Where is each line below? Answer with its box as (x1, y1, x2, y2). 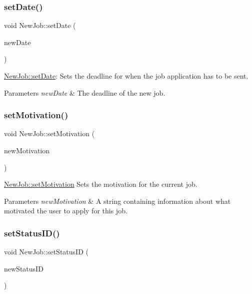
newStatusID (4, 263, 43, 273)
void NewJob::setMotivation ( (4, 128, 95, 139)
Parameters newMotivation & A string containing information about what (4, 195, 231, 206)
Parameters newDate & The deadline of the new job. (4, 87, 165, 98)
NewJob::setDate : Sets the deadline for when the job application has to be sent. (4, 71, 248, 81)
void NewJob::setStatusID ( (4, 246, 88, 257)
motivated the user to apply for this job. (4, 205, 127, 216)
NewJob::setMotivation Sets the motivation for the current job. (4, 179, 197, 189)
